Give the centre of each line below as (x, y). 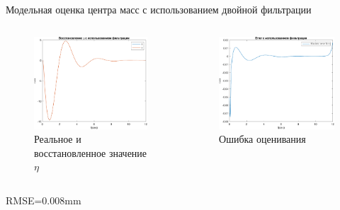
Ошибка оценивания (262, 139)
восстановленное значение (91, 152)
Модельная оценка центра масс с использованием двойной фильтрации (159, 9)
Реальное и (58, 139)
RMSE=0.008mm (44, 200)
